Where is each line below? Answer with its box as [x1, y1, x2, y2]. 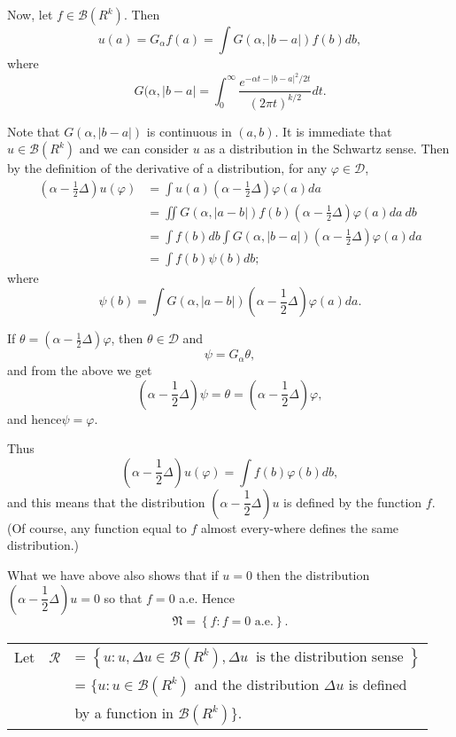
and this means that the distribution [7, 492, 205, 511]
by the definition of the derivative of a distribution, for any [7, 159, 328, 177]
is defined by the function [283, 492, 422, 511]
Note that [7, 122, 60, 140]
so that [104, 588, 143, 607]
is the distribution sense [256, 649, 404, 664]
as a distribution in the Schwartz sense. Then [204, 139, 450, 158]
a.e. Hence [179, 588, 235, 607]
